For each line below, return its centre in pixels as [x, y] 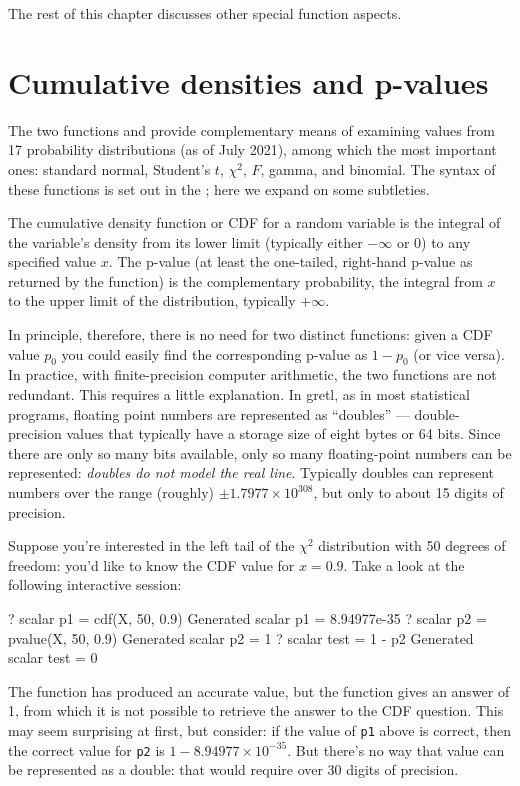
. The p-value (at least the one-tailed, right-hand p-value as [290, 261]
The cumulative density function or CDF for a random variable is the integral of [254, 222]
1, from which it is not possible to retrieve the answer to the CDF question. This [256, 710]
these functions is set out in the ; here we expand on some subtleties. [219, 188]
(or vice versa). [459, 353]
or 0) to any [433, 241]
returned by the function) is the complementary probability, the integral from [245, 280]
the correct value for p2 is [86, 749]
